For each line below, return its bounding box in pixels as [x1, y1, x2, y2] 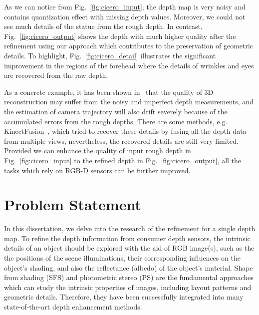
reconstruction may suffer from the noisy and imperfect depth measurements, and [4, 96, 254, 107]
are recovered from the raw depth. [4, 70, 108, 80]
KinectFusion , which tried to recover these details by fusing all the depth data [4, 126, 247, 136]
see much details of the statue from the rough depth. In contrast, [4, 21, 203, 31]
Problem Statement [4, 194, 141, 215]
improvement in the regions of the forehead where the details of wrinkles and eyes [4, 60, 254, 70]
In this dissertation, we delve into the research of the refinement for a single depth [4, 223, 256, 234]
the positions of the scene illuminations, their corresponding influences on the [4, 253, 241, 263]
